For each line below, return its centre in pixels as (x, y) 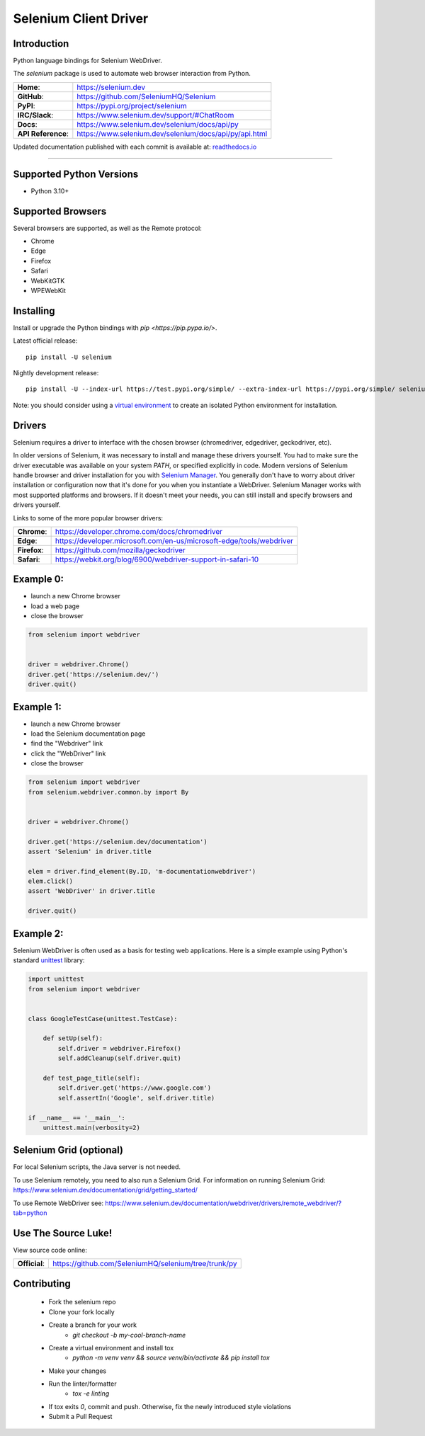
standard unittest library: (49, 960)
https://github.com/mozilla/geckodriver (120, 550)
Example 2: (38, 934)
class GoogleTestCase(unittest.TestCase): (103, 1019)
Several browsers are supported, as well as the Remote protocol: (107, 228)
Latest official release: (45, 341)
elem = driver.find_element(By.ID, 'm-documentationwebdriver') (142, 871)
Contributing (42, 1283)
